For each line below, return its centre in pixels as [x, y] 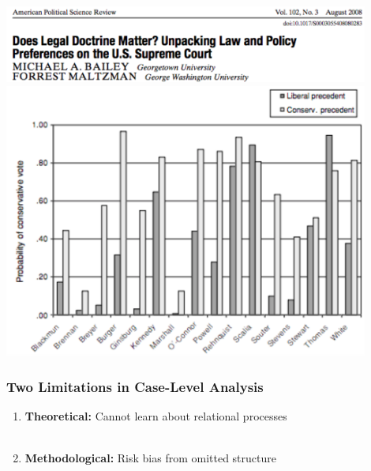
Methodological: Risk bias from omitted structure [150, 458]
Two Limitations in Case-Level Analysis [135, 386]
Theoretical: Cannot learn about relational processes [156, 416]
